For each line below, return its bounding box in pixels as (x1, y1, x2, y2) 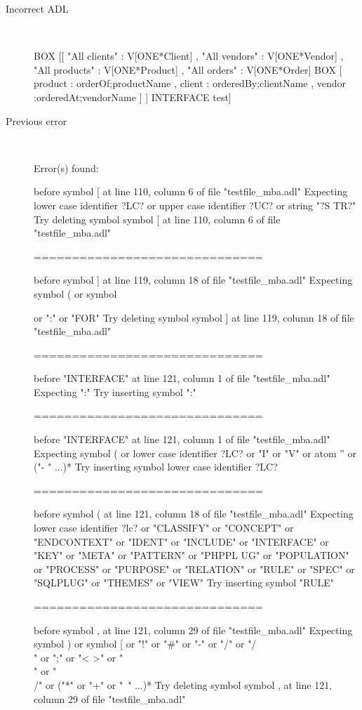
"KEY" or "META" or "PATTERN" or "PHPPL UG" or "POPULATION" (34, 548, 349, 563)
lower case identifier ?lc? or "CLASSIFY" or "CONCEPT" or (34, 520, 294, 535)
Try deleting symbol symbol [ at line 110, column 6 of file (34, 211, 281, 226)
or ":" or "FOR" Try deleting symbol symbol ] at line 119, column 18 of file (34, 310, 354, 324)
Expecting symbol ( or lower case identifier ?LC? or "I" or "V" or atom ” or (34, 445, 356, 460)
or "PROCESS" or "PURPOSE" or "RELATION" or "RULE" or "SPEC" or (34, 561, 355, 576)
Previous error (6, 113, 67, 128)
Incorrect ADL (6, 1, 69, 15)
